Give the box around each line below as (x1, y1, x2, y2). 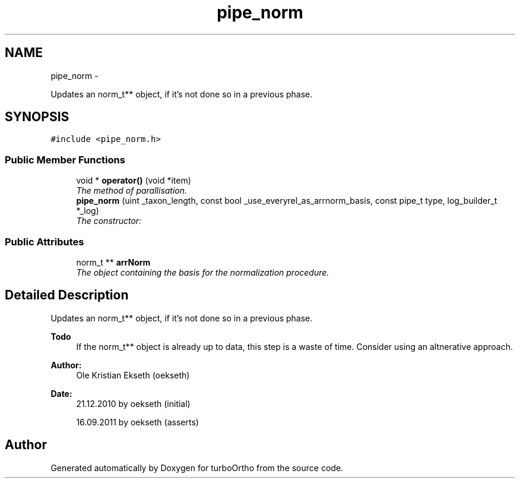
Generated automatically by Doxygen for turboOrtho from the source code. (50, 462, 344, 473)
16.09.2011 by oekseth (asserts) (76, 416, 199, 427)
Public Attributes (5, 235, 84, 248)
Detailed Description (5, 288, 129, 303)
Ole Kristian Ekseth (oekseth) (76, 370, 190, 380)
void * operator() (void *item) (76, 175, 191, 186)
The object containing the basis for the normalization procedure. (76, 267, 329, 277)
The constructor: (76, 216, 142, 226)
